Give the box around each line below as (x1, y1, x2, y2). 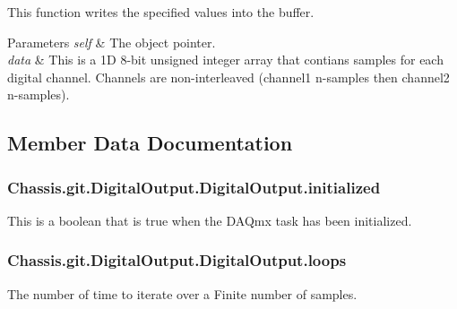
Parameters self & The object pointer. (7, 32, 216, 51)
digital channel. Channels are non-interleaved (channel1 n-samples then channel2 (7, 67, 450, 86)
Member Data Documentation (7, 129, 293, 157)
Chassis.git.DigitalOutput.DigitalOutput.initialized (7, 176, 381, 198)
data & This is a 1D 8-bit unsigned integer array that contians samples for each (7, 50, 444, 69)
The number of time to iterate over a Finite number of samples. (7, 284, 358, 303)
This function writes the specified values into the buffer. (7, 3, 315, 21)
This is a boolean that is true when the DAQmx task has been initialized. (7, 210, 412, 229)
